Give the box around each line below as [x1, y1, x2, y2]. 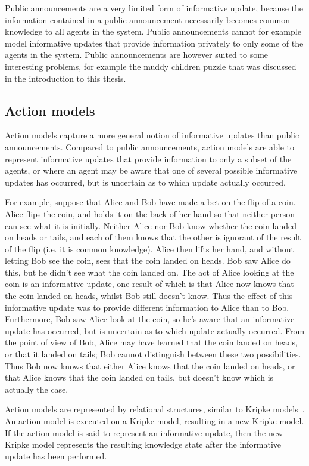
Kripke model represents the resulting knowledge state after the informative [5, 438, 282, 450]
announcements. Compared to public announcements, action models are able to [5, 140, 295, 153]
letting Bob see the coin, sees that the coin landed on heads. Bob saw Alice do [5, 254, 291, 267]
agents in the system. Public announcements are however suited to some [5, 48, 269, 61]
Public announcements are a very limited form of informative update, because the [5, 2, 304, 14]
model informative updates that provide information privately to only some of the [5, 36, 304, 49]
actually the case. [5, 382, 68, 395]
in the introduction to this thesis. [5, 72, 126, 84]
